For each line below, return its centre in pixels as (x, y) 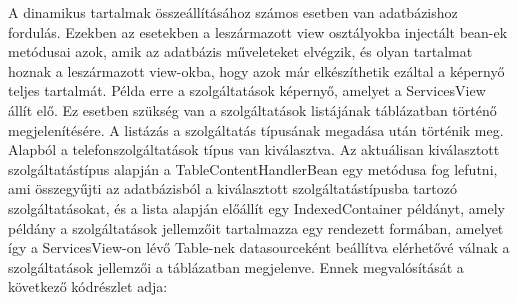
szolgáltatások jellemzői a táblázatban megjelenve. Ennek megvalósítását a (236, 266)
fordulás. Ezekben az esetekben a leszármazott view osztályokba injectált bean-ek (258, 31)
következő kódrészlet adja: (88, 286)
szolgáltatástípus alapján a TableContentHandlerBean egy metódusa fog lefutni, (253, 168)
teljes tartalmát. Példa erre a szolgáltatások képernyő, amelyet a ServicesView (247, 90)
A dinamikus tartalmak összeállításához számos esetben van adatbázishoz (233, 12)
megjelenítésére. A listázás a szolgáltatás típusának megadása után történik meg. (256, 129)
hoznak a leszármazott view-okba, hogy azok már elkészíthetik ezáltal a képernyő (256, 70)
